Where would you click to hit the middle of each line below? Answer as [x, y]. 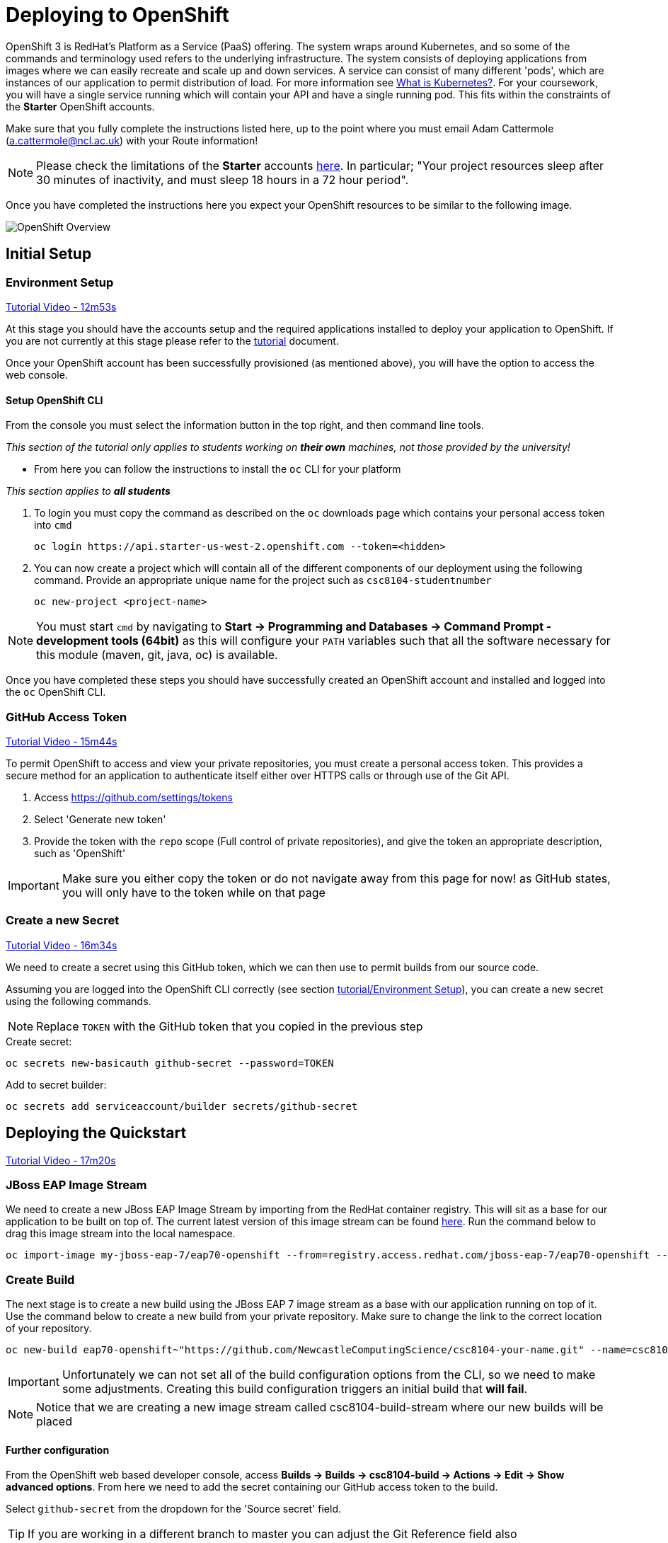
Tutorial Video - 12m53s [61, 306]
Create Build [40, 1279]
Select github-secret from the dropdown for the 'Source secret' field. [173, 1509]
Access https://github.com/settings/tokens [133, 797]
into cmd [53, 525]
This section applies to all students [88, 491]
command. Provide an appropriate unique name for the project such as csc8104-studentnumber [263, 580]
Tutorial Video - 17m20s [61, 1160]
